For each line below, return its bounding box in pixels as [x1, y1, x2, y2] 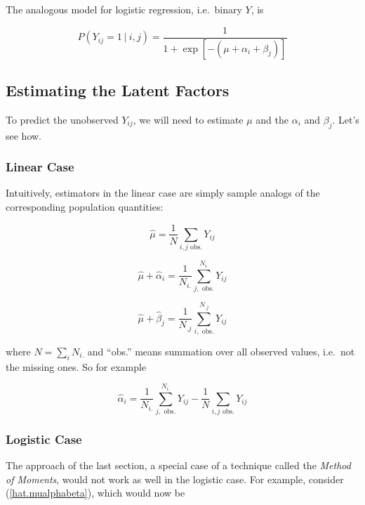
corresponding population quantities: [6, 199, 164, 214]
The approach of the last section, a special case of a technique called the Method [6, 458, 351, 473]
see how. [6, 128, 42, 143]
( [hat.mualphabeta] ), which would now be [6, 485, 185, 500]
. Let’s [332, 112, 359, 126]
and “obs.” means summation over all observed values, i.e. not [87, 343, 355, 358]
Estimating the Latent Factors [6, 79, 230, 100]
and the [255, 112, 289, 126]
